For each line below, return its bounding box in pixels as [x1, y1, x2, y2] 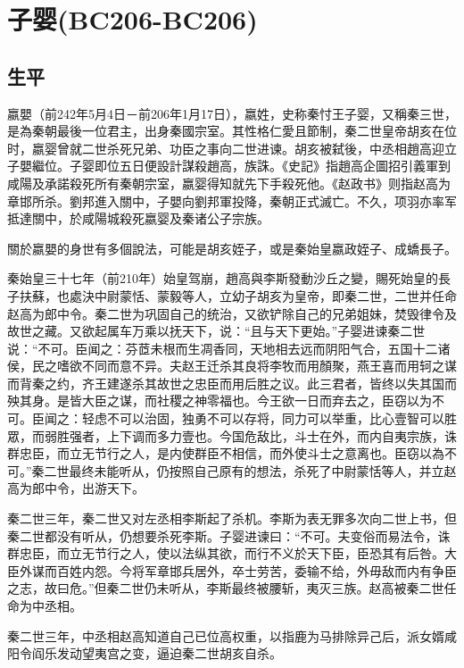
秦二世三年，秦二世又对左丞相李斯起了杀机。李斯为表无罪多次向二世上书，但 [7, 509, 457, 528]
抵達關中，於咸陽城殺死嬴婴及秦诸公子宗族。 [7, 209, 269, 228]
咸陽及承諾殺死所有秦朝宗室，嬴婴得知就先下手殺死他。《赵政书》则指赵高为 [7, 173, 451, 192]
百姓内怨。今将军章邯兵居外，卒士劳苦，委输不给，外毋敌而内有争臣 [56, 561, 457, 580]
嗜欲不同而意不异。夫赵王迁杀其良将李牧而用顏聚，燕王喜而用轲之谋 [56, 356, 457, 375]
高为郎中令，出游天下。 [7, 479, 145, 497]
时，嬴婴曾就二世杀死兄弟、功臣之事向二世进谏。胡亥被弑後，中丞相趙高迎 [7, 138, 444, 157]
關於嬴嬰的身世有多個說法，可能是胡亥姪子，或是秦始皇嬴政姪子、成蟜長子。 [7, 238, 457, 257]
